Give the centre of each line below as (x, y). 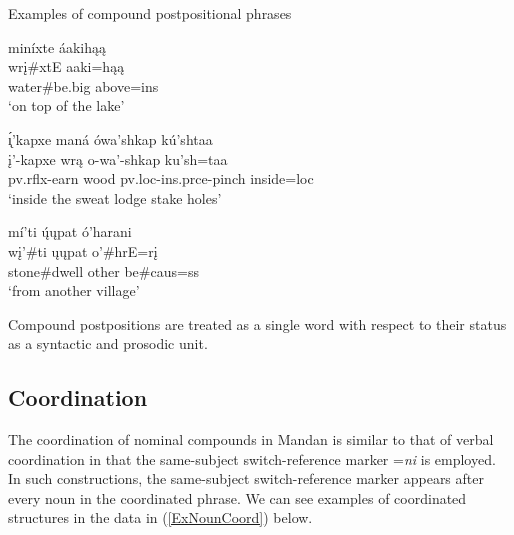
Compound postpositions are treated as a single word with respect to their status (257, 323)
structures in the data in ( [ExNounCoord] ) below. (160, 517)
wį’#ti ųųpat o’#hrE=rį (83, 250)
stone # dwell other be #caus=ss (103, 270)
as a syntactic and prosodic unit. (108, 343)
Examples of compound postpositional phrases (150, 13)
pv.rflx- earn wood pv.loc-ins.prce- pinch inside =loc (161, 178)
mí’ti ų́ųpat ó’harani (70, 231)
